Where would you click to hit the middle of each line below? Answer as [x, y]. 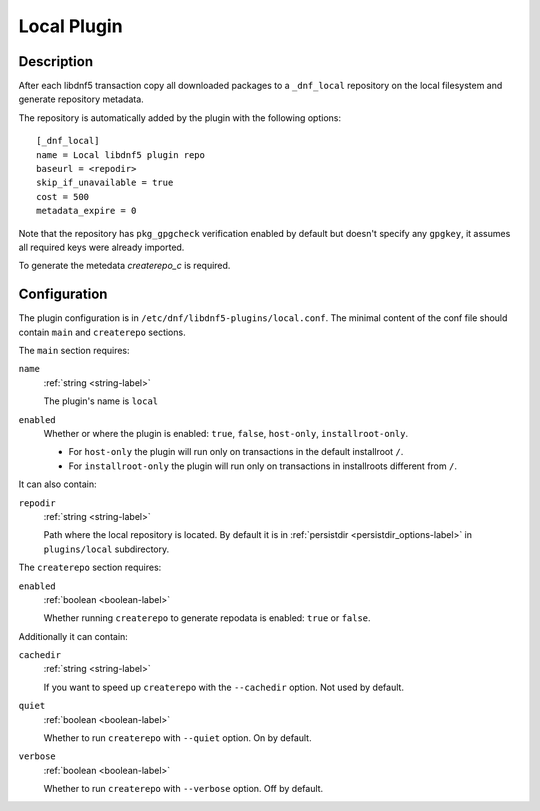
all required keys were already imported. [101, 247]
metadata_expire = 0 [86, 211]
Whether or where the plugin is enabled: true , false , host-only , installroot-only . [226, 433]
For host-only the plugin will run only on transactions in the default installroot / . [236, 452]
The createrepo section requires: [90, 567]
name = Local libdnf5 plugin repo [120, 154]
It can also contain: [57, 484]
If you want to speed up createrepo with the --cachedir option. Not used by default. [224, 687]
